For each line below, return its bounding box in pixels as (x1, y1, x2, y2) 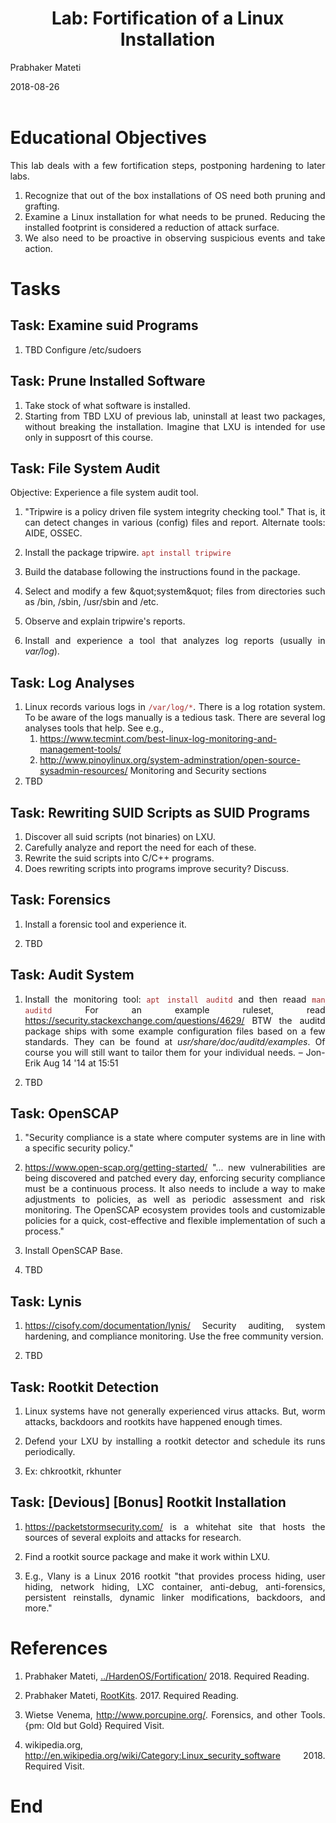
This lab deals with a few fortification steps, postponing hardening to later (10, 159, 326, 171)
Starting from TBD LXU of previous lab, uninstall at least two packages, (24, 410, 326, 422)
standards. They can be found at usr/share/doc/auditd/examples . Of (24, 1035, 326, 1047)
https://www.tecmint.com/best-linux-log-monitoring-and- (39, 733, 278, 745)
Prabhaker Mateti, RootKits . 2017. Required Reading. (24, 1689, 239, 1701)
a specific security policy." (24, 1142, 134, 1154)
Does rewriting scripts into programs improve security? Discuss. (24, 862, 289, 874)
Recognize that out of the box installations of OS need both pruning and (24, 189, 326, 201)
